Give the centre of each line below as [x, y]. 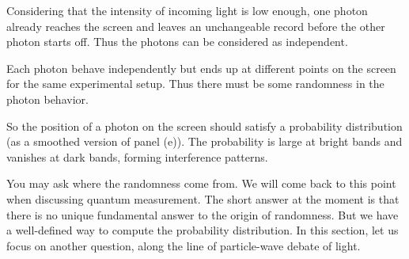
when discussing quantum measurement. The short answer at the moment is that [203, 198]
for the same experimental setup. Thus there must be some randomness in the [195, 84]
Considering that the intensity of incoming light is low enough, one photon [187, 10]
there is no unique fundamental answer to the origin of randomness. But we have [203, 214]
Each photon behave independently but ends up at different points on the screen [201, 68]
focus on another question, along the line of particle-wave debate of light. [184, 245]
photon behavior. [47, 99]
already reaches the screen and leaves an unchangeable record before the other [196, 26]
